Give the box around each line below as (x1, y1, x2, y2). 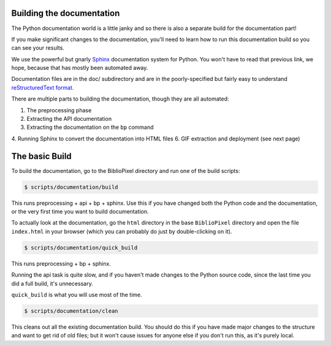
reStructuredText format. (11, 83, 74, 91)
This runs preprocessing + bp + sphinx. (11, 259, 112, 267)
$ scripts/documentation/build (24, 183, 119, 190)
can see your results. (11, 44, 64, 52)
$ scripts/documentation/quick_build (24, 244, 138, 251)
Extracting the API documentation (26, 115, 112, 123)
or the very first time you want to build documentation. (11, 208, 150, 215)
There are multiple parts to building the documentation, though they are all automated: (11, 95, 229, 102)
